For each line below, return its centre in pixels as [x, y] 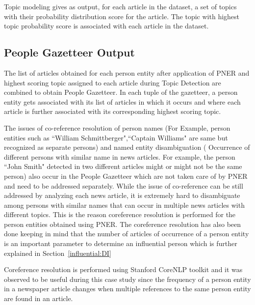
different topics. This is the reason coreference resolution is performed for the [120, 214]
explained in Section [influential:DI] [58, 253]
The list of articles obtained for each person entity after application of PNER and [127, 72]
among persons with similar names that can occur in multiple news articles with [124, 205]
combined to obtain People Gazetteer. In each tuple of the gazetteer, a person [121, 92]
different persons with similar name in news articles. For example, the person [120, 156]
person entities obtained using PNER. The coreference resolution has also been [123, 224]
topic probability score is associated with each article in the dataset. [106, 26]
